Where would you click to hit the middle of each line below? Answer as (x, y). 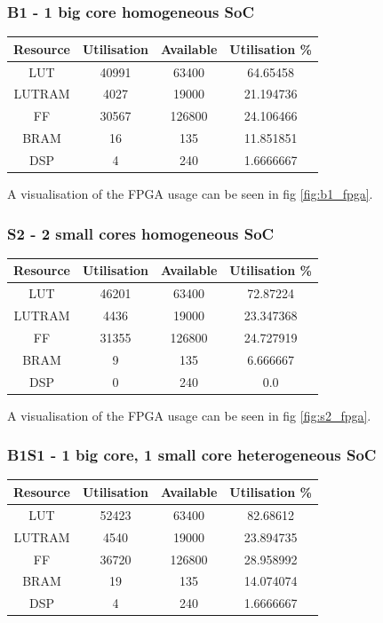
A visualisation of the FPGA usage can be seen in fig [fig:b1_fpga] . (190, 194)
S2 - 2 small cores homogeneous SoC (141, 233)
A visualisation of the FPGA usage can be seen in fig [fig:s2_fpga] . (189, 415)
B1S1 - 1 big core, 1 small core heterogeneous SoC (192, 455)
